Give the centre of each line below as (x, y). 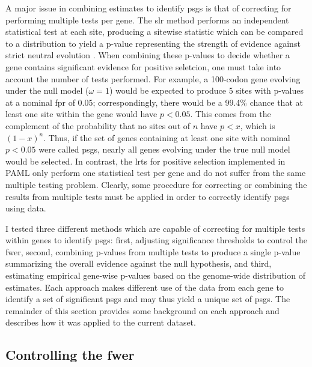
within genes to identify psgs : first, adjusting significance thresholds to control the (157, 240)
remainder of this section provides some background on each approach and (142, 310)
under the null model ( (47, 90)
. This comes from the (231, 114)
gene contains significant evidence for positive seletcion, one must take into (143, 66)
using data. (26, 208)
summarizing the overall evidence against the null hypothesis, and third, (139, 263)
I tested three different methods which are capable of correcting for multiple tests (155, 228)
